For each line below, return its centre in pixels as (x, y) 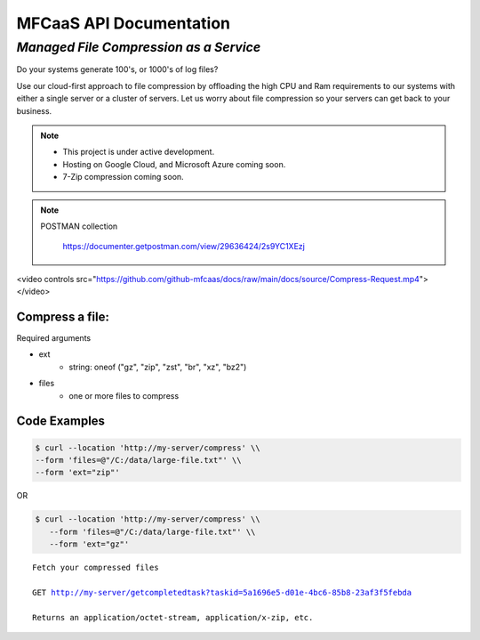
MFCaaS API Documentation (124, 23)
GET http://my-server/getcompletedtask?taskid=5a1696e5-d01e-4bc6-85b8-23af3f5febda (222, 592)
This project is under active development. (139, 152)
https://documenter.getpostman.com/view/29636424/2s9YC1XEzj (184, 247)
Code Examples (61, 421)
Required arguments (54, 337)
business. (34, 110)
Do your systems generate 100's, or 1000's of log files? (117, 69)
